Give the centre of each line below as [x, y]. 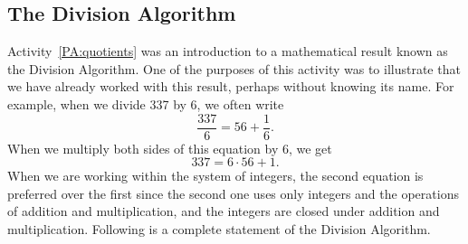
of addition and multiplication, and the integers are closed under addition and [224, 211]
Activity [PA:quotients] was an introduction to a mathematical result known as [228, 51]
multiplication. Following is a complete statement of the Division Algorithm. [219, 229]
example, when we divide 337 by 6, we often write [146, 103]
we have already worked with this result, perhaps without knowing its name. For [231, 86]
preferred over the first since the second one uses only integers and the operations [233, 193]
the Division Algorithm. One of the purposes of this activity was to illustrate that [234, 68]
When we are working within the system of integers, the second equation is [215, 176]
